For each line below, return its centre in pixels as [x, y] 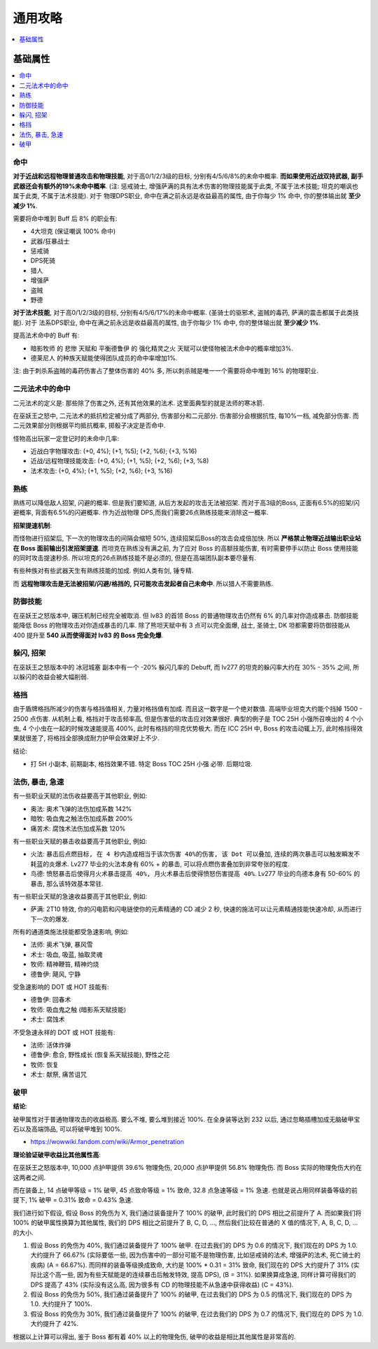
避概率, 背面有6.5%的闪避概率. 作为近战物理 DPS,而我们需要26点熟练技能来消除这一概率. [141, 513]
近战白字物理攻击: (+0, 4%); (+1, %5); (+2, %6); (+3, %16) [114, 451]
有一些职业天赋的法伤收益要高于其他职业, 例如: [80, 796]
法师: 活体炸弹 [51, 1045]
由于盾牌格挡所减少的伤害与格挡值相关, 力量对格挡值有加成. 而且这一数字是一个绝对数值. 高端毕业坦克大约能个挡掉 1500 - [188, 709]
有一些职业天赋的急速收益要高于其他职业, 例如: [80, 896]
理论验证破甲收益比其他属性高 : [57, 1154]
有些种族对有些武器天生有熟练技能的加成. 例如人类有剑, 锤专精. [103, 571]
